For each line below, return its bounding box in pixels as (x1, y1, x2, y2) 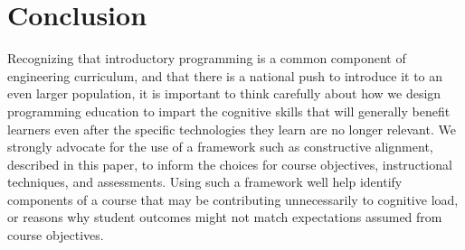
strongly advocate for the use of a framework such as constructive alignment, (7, 137, 433, 156)
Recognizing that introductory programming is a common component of (7, 49, 406, 68)
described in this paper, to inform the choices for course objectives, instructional (7, 154, 452, 173)
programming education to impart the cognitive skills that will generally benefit (7, 101, 451, 120)
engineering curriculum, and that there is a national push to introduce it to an (7, 66, 443, 85)
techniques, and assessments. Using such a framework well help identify (7, 172, 403, 191)
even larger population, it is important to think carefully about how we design (7, 84, 441, 103)
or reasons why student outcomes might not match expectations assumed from (7, 208, 442, 227)
